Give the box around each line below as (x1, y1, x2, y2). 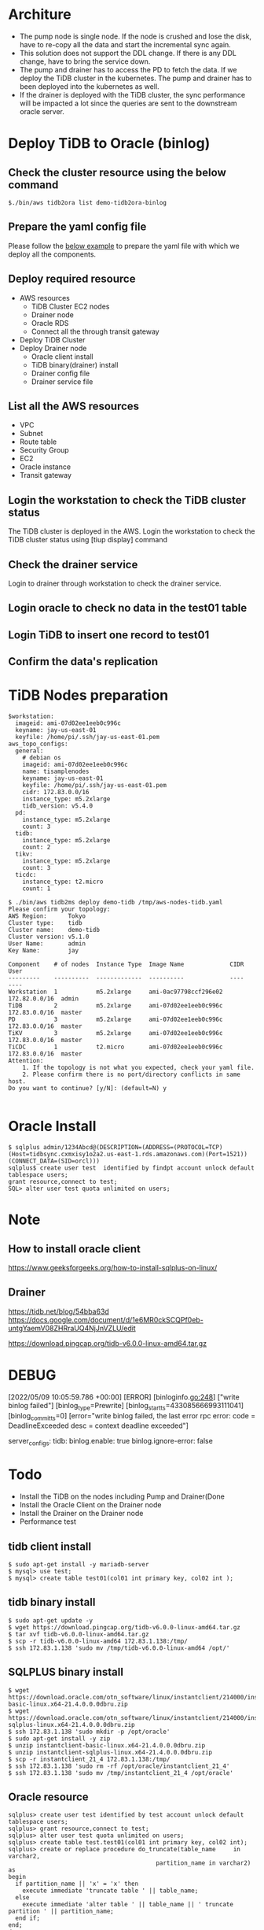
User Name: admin (8, 940, 86, 948)
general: (15, 747, 44, 755)
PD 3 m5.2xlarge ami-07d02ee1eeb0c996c (8, 1015, 223, 1024)
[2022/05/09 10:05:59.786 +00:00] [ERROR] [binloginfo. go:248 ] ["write (8, 1392, 240, 1402)
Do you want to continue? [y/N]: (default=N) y (8, 1085, 167, 1093)
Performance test (19, 1517, 77, 1526)
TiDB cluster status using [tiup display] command (8, 535, 167, 545)
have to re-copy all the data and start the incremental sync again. (19, 39, 232, 49)
